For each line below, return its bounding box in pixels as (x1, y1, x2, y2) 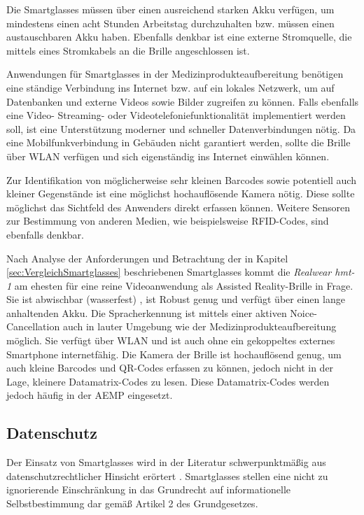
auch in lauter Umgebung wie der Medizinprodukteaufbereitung (62, 319, 337, 334)
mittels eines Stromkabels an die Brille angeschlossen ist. (6, 43, 250, 57)
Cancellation (6, 319, 60, 334)
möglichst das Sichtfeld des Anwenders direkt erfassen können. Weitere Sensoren (6, 199, 351, 214)
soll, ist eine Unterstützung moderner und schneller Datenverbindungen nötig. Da (6, 121, 356, 136)
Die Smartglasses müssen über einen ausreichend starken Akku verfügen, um (6, 2, 335, 16)
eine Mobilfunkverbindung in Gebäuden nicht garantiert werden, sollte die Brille (6, 135, 351, 150)
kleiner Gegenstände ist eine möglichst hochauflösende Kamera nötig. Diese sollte (6, 186, 355, 201)
